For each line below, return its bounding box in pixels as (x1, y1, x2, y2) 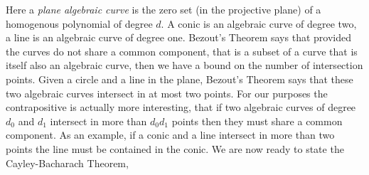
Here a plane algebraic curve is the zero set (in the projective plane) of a (6, 2, 321, 16)
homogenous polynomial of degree (6, 16, 153, 31)
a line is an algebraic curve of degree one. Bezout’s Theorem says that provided (6, 30, 351, 45)
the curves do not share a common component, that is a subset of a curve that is (6, 43, 358, 58)
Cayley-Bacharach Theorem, (6, 155, 129, 170)
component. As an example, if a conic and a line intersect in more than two (6, 127, 335, 142)
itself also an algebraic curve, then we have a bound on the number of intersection (6, 58, 363, 73)
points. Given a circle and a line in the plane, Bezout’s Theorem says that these (6, 71, 353, 86)
